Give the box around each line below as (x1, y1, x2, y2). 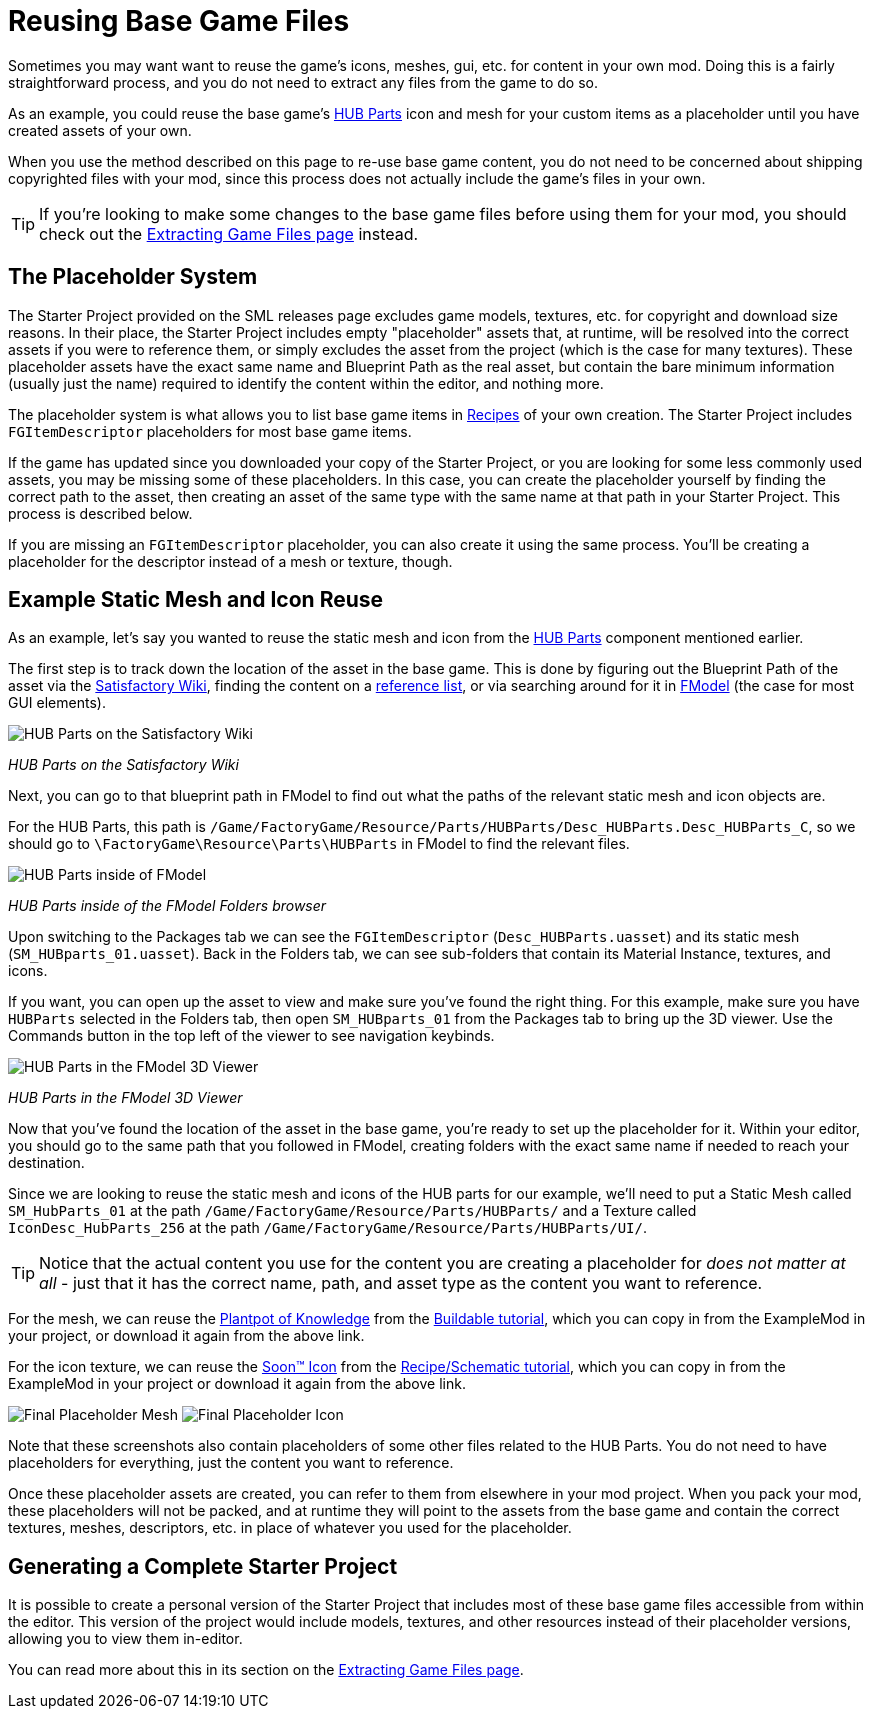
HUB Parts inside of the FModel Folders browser (8, 897, 327, 915)
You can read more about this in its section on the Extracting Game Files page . (8, 1661, 524, 1679)
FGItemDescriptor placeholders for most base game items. (8, 422, 412, 440)
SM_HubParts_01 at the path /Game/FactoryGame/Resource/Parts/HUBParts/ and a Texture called (8, 1202, 697, 1220)
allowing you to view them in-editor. (8, 1630, 243, 1648)
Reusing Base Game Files (8, 4, 350, 38)
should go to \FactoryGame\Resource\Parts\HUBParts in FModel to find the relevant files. (8, 835, 630, 853)
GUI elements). (8, 694, 106, 712)
